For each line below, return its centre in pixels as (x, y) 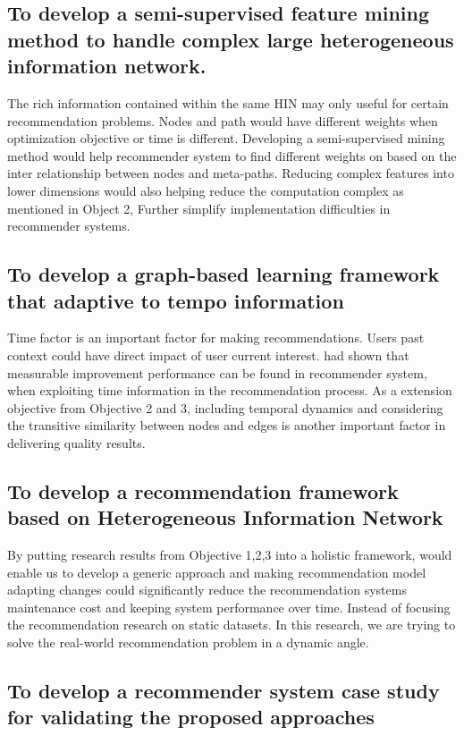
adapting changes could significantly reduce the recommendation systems (207, 590)
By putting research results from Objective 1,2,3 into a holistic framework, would (230, 555)
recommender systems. (69, 226)
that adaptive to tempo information (176, 300)
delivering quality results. (76, 442)
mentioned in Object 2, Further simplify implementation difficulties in (199, 208)
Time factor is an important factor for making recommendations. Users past (216, 338)
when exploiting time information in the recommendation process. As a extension (230, 390)
